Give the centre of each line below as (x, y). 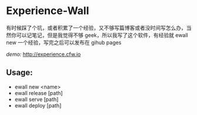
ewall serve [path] (36, 99)
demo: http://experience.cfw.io (44, 54)
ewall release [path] (39, 93)
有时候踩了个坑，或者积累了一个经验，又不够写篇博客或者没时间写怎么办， (96, 28)
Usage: (20, 72)
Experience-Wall (48, 11)
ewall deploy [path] (38, 105)
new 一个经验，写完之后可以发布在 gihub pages (64, 42)
